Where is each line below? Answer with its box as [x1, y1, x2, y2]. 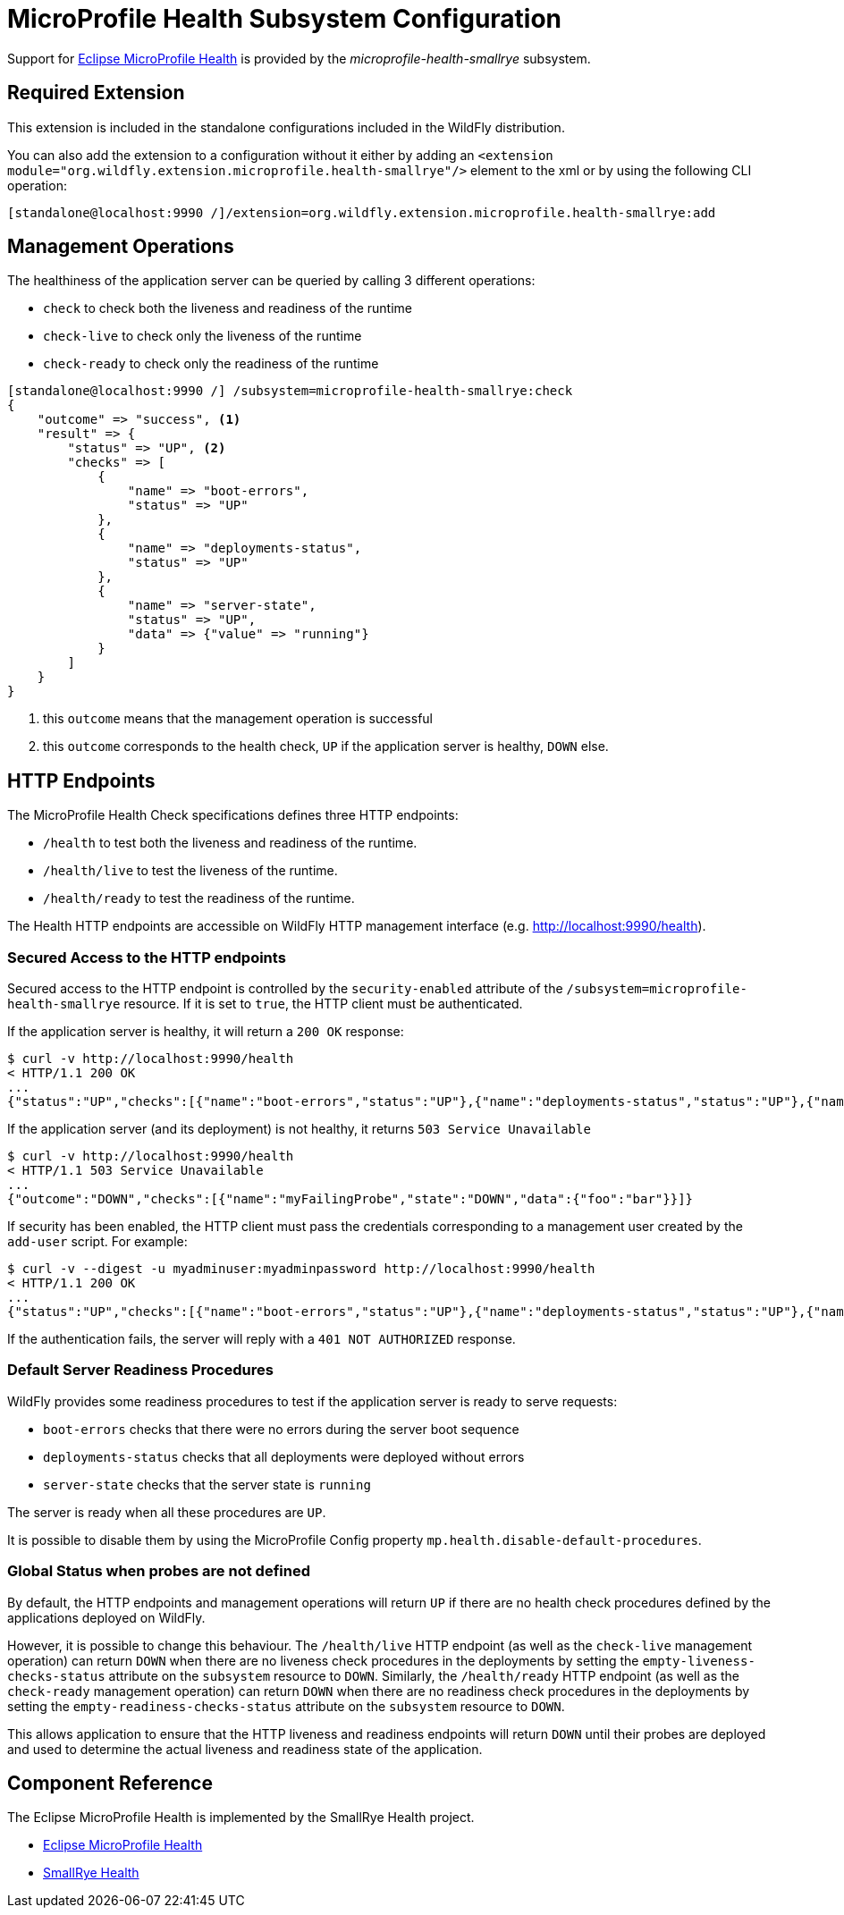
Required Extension [7, 81, 185, 105]
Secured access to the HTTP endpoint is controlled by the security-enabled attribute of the [7, 981, 563, 997]
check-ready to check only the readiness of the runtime [43, 356, 379, 372]
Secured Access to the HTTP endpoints [7, 948, 286, 966]
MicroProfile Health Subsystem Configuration [7, 4, 562, 34]
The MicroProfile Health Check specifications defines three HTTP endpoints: [7, 807, 459, 823]
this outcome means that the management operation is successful [43, 711, 433, 727]
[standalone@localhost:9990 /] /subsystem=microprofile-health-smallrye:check [7, 384, 573, 399]
